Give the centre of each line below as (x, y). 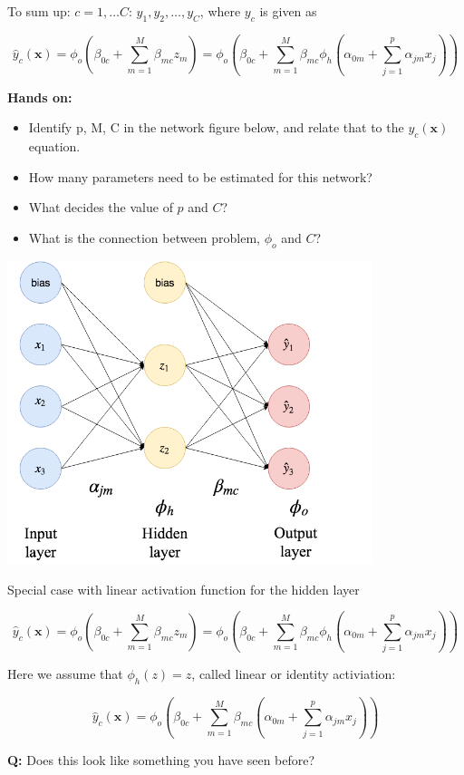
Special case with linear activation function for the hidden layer (184, 589)
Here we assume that (65, 674)
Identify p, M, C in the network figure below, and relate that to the (216, 127)
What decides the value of (101, 207)
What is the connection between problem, (145, 237)
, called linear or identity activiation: (294, 674)
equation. (54, 145)
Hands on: (40, 97)
